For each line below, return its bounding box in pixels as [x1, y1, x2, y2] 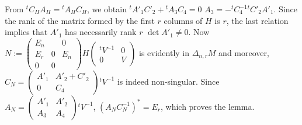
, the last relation [226, 14, 289, 26]
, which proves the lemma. [160, 100, 255, 112]
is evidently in [138, 46, 190, 58]
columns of [164, 14, 203, 26]
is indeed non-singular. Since [117, 75, 220, 87]
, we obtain [86, 3, 127, 15]
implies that [5, 26, 48, 38]
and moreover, [218, 46, 269, 58]
